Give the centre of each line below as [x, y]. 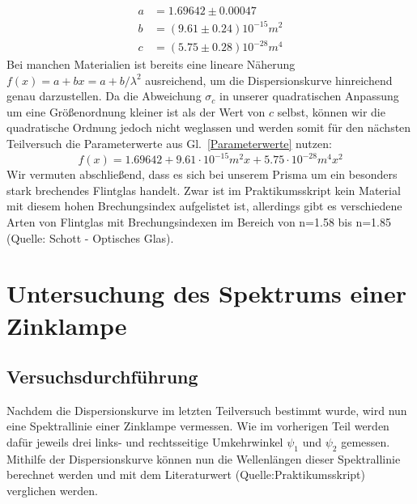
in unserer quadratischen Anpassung [309, 96]
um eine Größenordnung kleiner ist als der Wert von [136, 111]
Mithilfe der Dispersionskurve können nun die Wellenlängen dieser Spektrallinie [204, 458]
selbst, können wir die [331, 111]
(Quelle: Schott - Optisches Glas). [90, 237]
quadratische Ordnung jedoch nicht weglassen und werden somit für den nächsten [209, 127]
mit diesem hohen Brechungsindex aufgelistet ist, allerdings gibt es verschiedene [204, 206]
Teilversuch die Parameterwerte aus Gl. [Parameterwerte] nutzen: [169, 144]
